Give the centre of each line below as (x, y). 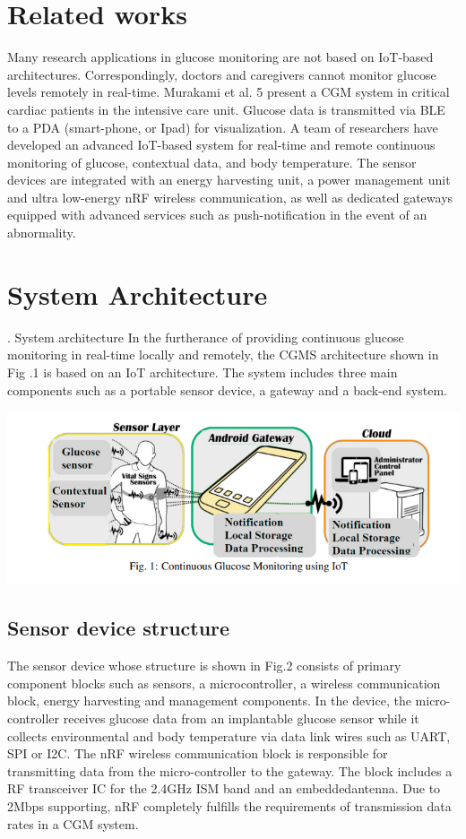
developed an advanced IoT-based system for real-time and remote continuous (221, 145)
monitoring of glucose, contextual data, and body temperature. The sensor (212, 162)
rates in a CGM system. (73, 823)
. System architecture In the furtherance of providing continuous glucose (206, 337)
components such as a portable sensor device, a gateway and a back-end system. (227, 389)
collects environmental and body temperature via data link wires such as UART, (229, 735)
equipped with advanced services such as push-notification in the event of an (217, 215)
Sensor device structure (119, 628)
